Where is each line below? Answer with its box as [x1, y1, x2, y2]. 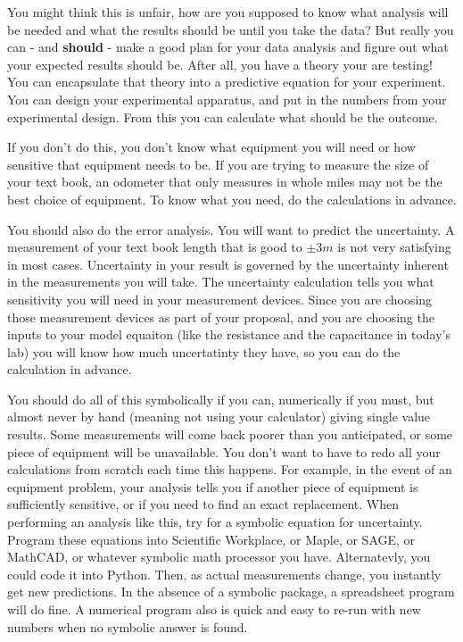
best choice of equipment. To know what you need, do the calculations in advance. [7, 189, 457, 208]
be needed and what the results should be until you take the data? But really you [7, 20, 454, 38]
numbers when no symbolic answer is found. [7, 617, 248, 636]
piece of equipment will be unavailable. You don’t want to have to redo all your [7, 442, 441, 461]
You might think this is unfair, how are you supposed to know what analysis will [7, 3, 449, 21]
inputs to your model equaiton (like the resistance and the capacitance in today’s [7, 325, 451, 344]
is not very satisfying [337, 238, 451, 256]
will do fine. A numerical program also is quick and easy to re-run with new [7, 600, 421, 618]
